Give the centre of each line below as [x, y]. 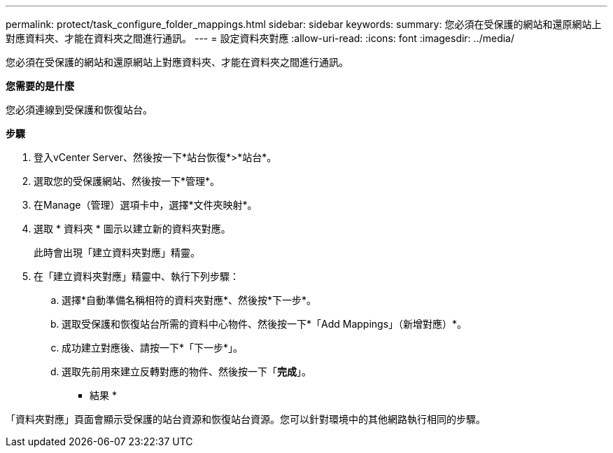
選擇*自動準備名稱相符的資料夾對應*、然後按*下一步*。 [189, 300]
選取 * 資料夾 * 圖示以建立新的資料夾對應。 [132, 229]
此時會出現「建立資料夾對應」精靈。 [117, 252]
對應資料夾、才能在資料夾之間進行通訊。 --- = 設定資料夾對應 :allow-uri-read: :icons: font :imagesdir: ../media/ [260, 38]
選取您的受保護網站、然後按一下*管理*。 [127, 181]
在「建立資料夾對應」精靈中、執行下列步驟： [136, 276]
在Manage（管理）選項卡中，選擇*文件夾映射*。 [146, 205]
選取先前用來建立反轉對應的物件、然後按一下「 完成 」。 [186, 371]
